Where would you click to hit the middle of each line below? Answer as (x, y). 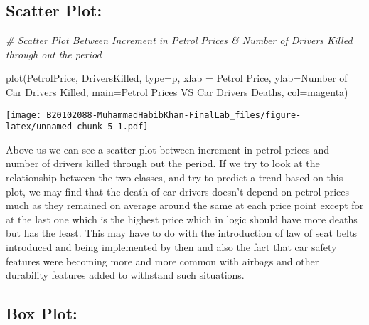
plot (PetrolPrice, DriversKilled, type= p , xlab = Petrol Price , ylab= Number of (177, 78)
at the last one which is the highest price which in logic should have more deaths (182, 219)
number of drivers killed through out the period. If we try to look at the (163, 163)
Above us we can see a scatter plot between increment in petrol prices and (167, 149)
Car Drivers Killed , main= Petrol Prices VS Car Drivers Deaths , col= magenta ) (177, 91)
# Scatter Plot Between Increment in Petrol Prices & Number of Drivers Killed (179, 40)
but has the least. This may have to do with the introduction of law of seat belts (181, 233)
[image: (24, 115)
